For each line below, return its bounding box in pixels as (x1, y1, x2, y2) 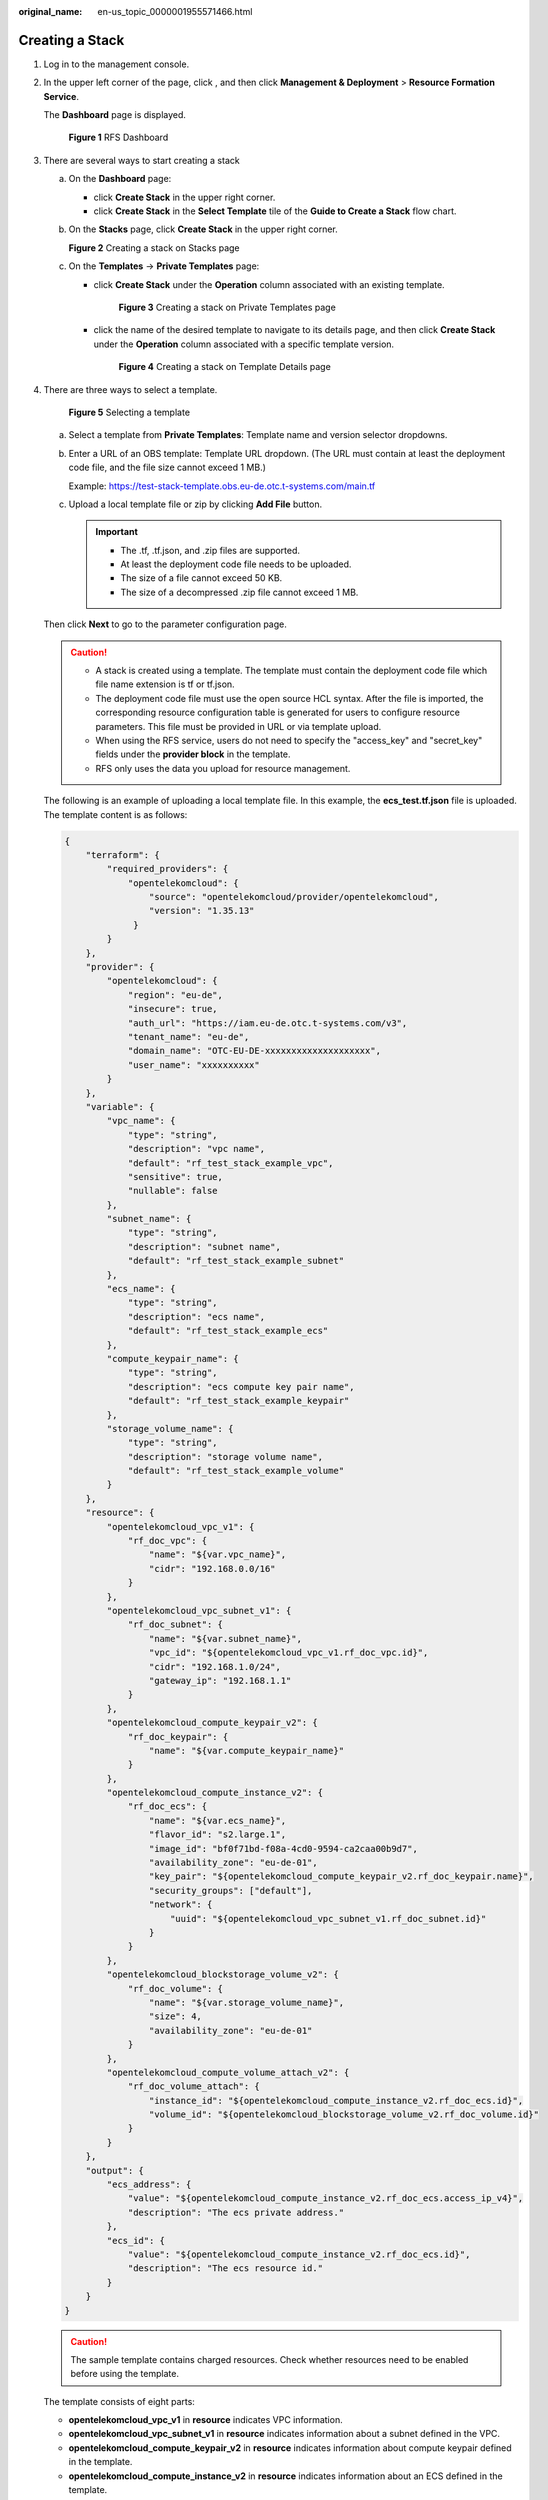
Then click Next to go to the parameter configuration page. (43, 618, 287, 630)
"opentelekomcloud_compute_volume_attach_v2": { (106, 2066, 350, 2078)
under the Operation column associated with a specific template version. (93, 338, 395, 350)
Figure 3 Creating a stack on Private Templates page (118, 301, 337, 313)
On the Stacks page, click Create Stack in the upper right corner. (68, 223, 339, 235)
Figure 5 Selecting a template (68, 406, 190, 418)
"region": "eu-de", (127, 989, 224, 1000)
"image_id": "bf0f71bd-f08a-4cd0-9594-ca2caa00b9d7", (148, 1843, 419, 1854)
